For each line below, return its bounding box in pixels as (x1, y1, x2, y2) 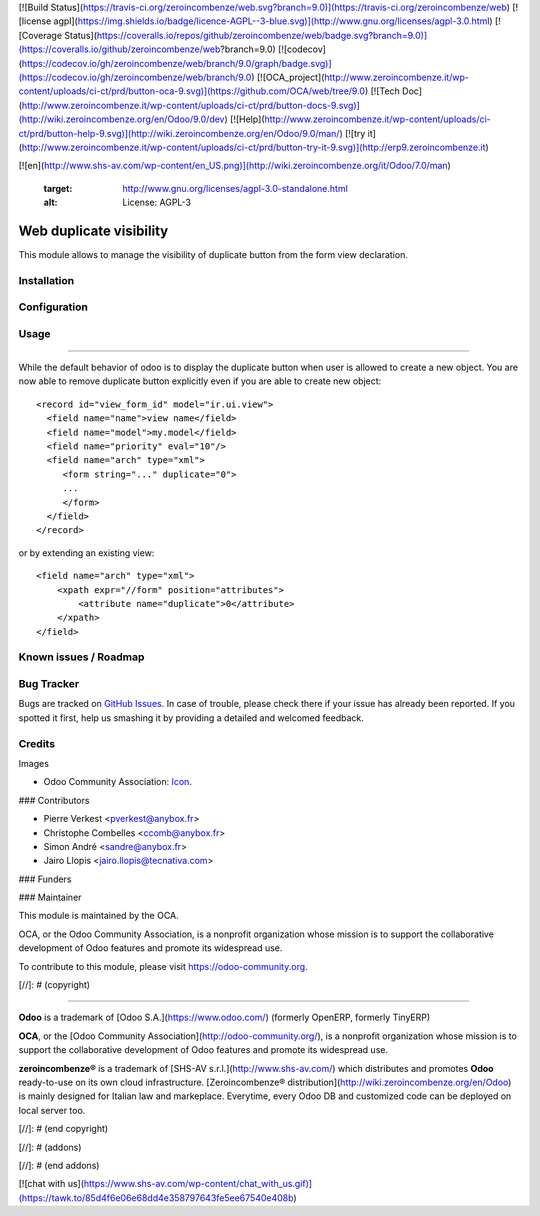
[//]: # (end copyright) (18, 1123, 109, 1135)
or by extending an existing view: (18, 546, 155, 559)
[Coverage (18, 29, 63, 41)
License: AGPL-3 (122, 196, 192, 209)
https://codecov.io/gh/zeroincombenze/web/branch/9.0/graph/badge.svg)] (21, 57, 332, 69)
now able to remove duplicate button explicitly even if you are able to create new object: (18, 375, 382, 387)
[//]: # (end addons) (18, 1159, 100, 1171)
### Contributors (18, 794, 90, 806)
